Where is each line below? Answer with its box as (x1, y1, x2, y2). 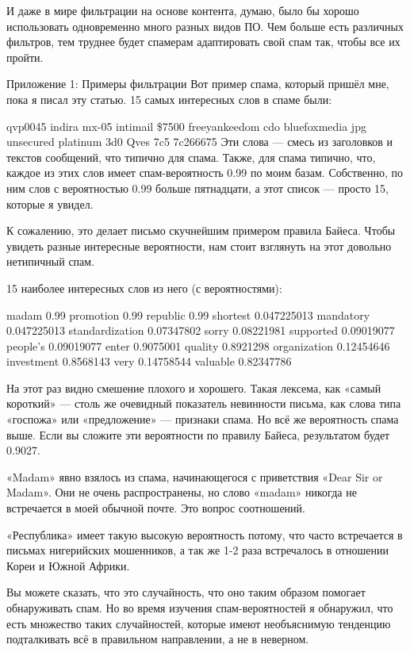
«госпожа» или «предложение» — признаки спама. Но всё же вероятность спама (6, 411, 399, 428)
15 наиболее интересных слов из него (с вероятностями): (6, 279, 282, 296)
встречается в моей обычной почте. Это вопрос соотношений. (6, 500, 305, 516)
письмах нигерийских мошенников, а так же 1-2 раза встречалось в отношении (6, 542, 389, 558)
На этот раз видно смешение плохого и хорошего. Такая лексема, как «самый (6, 379, 381, 396)
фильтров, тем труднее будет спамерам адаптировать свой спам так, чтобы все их (6, 33, 400, 50)
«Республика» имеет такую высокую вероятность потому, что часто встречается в (6, 526, 403, 543)
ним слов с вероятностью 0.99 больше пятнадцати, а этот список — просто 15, (6, 179, 389, 196)
